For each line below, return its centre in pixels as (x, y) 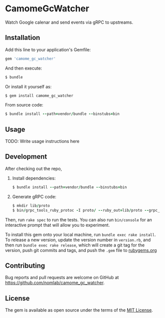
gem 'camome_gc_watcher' (30, 59)
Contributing (25, 265)
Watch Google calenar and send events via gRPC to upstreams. (69, 22)
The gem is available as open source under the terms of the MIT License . (79, 310)
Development (26, 157)
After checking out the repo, (34, 169)
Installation (23, 38)
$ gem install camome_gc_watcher (39, 96)
